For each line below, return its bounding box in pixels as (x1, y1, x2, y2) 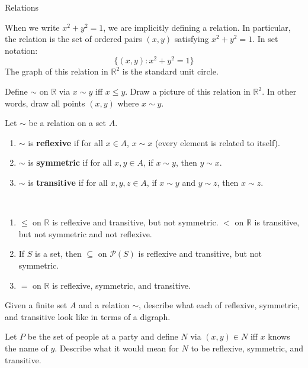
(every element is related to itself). (155, 136, 280, 149)
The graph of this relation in (5, 65, 108, 78)
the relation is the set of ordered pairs (5, 33, 142, 45)
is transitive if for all (28, 176, 108, 189)
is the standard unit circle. (122, 65, 219, 78)
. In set (252, 33, 278, 45)
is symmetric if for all (28, 156, 112, 169)
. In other (262, 85, 297, 98)
